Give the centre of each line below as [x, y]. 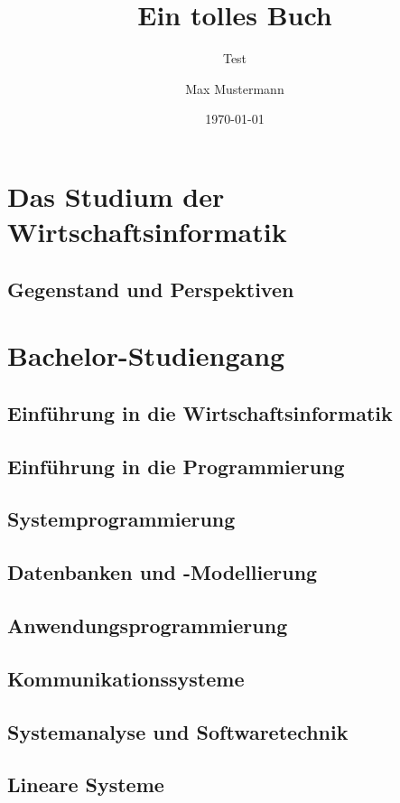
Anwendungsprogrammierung [148, 625]
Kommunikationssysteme [126, 678]
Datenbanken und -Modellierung [163, 572]
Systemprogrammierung [121, 519]
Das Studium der [116, 196]
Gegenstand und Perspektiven [151, 289]
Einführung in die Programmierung [176, 466]
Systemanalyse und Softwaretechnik [178, 731]
